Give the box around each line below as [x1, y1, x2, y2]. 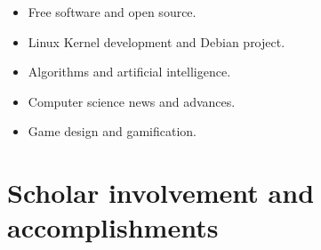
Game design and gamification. [28, 122, 197, 141]
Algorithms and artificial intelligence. [28, 62, 231, 81]
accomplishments [7, 209, 219, 246]
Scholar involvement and [7, 174, 315, 211]
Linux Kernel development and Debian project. [28, 32, 285, 51]
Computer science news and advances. [28, 92, 236, 110]
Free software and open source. [28, 3, 197, 20]
